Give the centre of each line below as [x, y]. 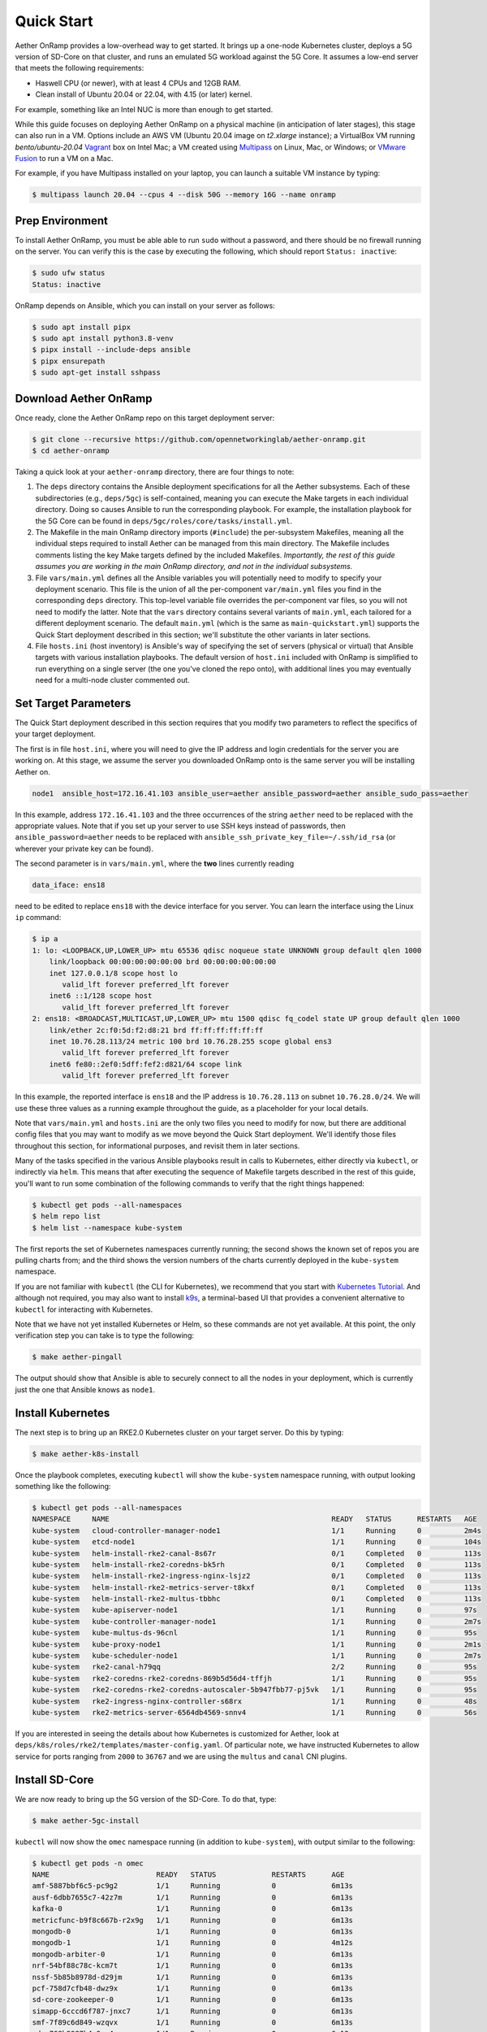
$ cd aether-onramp [71, 451]
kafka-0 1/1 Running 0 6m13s [192, 1909]
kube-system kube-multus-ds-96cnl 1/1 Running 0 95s [255, 1633]
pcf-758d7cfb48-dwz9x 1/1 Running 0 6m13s [192, 1988]
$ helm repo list [67, 1216]
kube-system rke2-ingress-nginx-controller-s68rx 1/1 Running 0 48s [255, 1701]
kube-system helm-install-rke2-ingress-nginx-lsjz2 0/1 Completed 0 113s [257, 1576]
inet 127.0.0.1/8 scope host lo [114, 973]
